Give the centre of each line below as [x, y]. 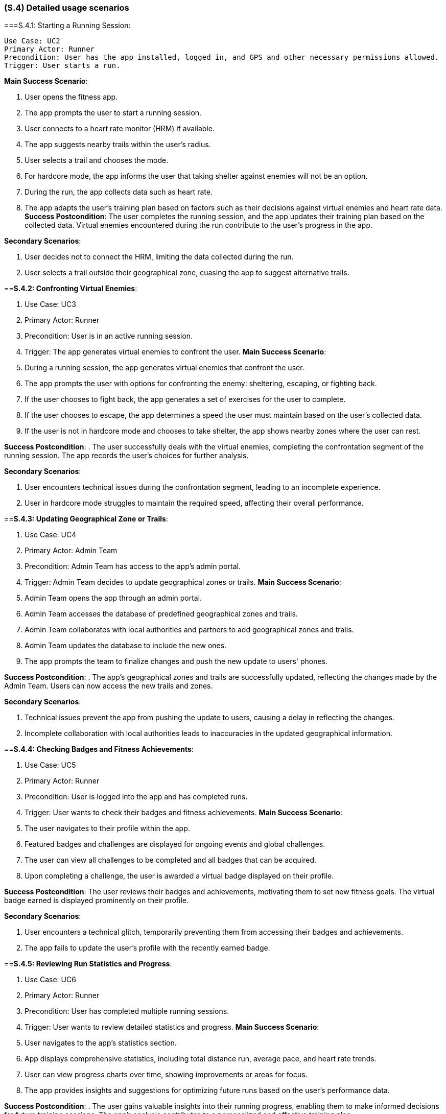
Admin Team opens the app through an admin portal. [113, 598]
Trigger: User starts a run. [62, 66]
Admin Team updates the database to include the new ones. [126, 646]
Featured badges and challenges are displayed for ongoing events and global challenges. [175, 844]
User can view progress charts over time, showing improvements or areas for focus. [166, 1075]
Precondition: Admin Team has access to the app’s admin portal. [133, 566]
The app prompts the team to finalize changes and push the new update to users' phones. [176, 661]
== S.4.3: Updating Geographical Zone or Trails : [86, 519]
